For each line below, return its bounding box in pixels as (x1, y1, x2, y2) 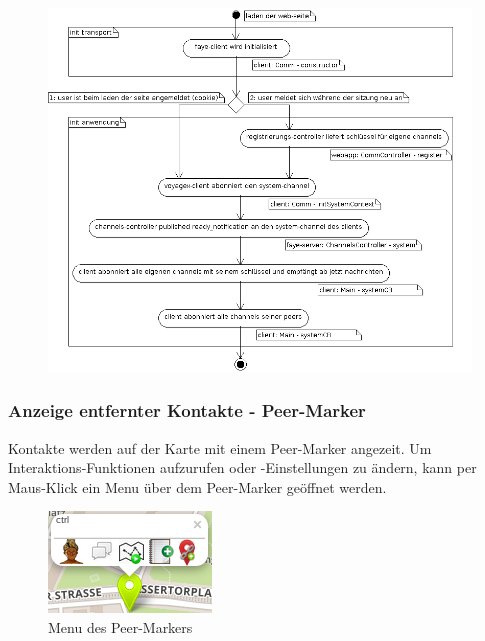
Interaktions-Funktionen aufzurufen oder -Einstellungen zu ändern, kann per (8, 457, 477, 478)
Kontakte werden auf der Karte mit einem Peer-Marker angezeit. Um (8, 437, 432, 458)
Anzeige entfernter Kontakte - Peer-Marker (8, 398, 366, 423)
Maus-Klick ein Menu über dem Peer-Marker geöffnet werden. (8, 476, 387, 497)
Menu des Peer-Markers (48, 616, 193, 637)
